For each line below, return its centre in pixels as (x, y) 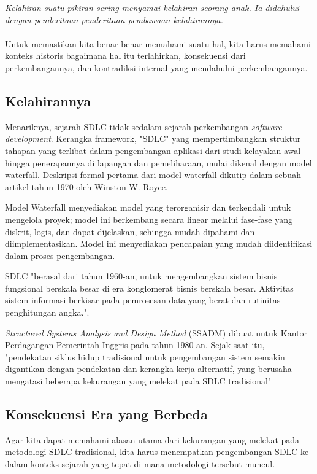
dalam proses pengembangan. (60, 255)
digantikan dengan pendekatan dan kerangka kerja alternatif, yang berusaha (148, 369)
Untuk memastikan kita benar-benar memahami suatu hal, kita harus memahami (158, 43)
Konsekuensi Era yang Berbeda (106, 414)
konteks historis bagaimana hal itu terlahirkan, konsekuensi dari (125, 56)
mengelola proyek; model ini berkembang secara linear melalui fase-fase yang (149, 219)
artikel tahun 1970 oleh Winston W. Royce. (86, 186)
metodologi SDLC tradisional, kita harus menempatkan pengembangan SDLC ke (157, 452)
